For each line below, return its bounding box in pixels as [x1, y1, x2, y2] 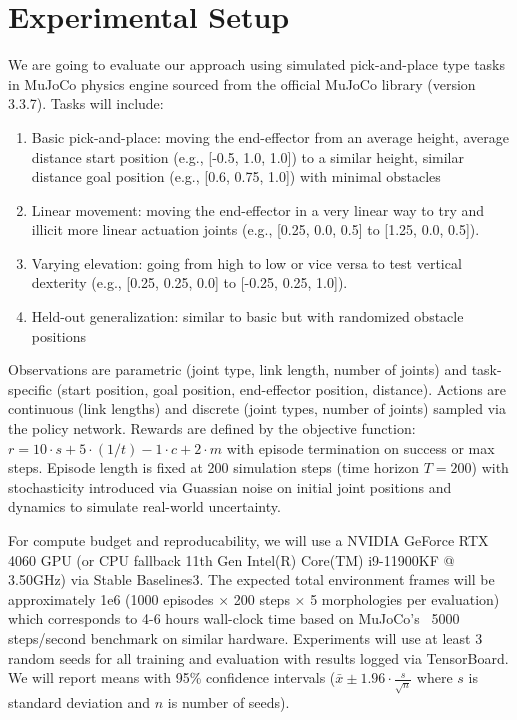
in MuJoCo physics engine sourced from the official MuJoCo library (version [8, 73, 476, 94]
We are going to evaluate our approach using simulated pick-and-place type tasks [8, 54, 506, 75]
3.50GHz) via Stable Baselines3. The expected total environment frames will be [8, 569, 495, 590]
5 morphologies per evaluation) [310, 588, 500, 609]
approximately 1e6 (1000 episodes [8, 588, 214, 609]
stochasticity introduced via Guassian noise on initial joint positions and [8, 476, 452, 497]
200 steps [233, 588, 290, 609]
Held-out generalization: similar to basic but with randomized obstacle [31, 306, 464, 327]
